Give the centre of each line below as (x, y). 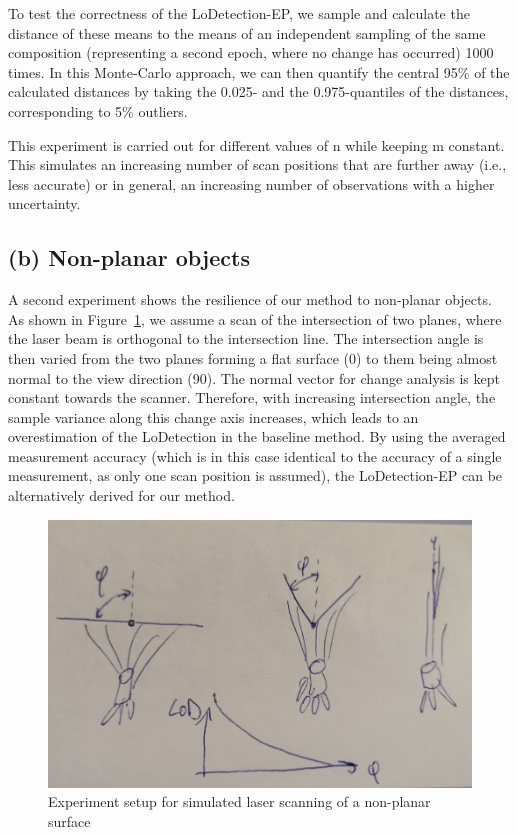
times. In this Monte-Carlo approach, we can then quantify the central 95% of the (259, 71)
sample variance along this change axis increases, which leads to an (213, 416)
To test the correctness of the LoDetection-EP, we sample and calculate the (239, 13)
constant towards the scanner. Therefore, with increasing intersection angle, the (252, 397)
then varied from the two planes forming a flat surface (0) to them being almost (253, 357)
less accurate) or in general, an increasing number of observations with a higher (251, 183)
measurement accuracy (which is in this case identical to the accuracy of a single (255, 455)
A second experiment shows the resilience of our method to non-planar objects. (250, 299)
